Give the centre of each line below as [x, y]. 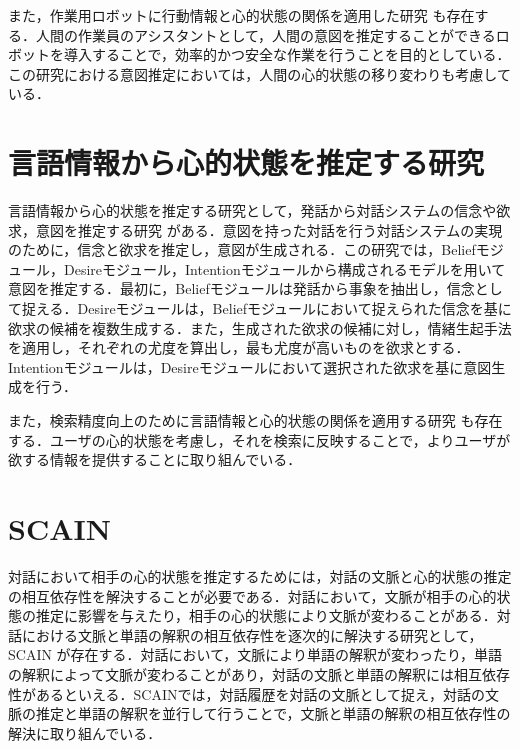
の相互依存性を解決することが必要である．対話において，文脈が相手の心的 [252, 595]
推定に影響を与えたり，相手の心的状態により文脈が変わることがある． [266, 615]
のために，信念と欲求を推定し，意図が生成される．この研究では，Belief [242, 249]
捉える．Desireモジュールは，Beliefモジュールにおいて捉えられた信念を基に [266, 308]
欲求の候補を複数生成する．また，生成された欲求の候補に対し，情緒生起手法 [260, 327]
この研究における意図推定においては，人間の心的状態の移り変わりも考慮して [259, 73]
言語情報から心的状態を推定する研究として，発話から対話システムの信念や [252, 210]
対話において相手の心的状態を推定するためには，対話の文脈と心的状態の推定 [260, 575]
